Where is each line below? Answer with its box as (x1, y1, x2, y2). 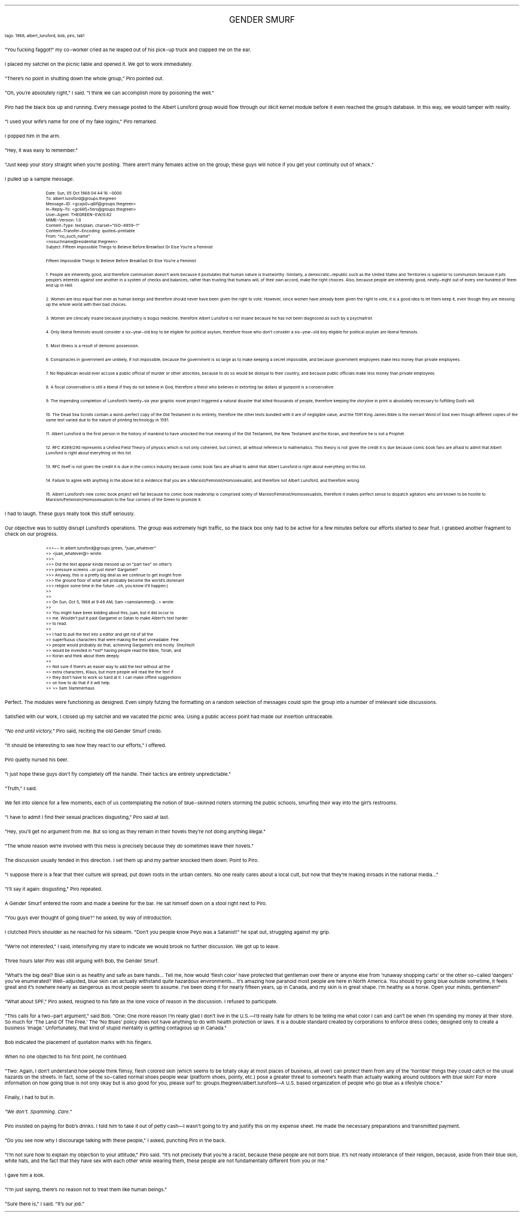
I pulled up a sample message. (5, 176, 74, 182)
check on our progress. (5, 531, 58, 537)
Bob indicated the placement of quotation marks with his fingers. (5, 1039, 153, 1045)
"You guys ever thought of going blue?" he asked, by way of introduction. (5, 915, 172, 921)
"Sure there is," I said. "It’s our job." (5, 1201, 85, 1207)
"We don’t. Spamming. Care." (5, 1109, 72, 1115)
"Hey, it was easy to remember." (5, 147, 78, 153)
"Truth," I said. (5, 785, 38, 791)
